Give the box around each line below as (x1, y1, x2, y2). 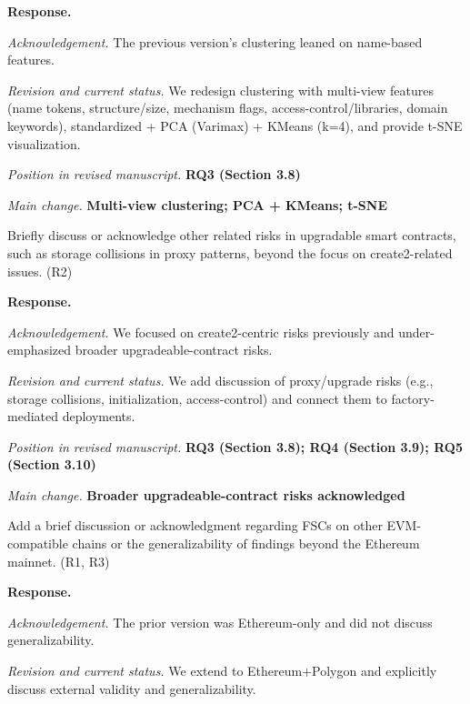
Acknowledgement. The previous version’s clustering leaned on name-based (7, 32, 423, 51)
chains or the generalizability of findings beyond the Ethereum (72, 534, 420, 553)
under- (398, 322, 435, 341)
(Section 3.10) (7, 455, 96, 474)
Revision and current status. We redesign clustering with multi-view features (7, 80, 434, 99)
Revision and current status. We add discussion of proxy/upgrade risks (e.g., (7, 370, 434, 389)
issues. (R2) (7, 261, 73, 280)
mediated (7, 407, 58, 426)
